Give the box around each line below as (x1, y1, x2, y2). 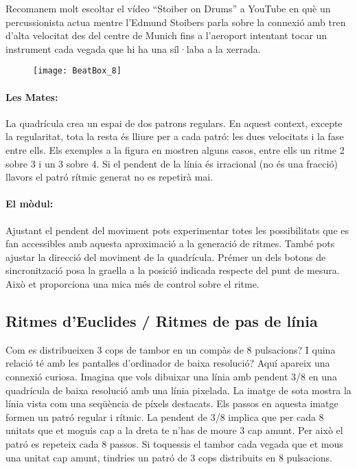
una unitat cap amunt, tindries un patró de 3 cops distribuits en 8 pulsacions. (5, 450, 332, 464)
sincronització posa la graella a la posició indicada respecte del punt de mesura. (5, 263, 340, 277)
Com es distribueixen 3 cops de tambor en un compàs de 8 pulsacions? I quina (5, 342, 336, 356)
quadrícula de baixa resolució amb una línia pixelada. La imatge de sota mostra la (5, 382, 352, 397)
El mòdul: (5, 196, 54, 211)
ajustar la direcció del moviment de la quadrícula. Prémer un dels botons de (5, 249, 326, 264)
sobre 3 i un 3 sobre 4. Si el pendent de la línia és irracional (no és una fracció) (5, 156, 338, 170)
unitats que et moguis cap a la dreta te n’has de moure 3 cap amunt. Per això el (5, 423, 343, 437)
